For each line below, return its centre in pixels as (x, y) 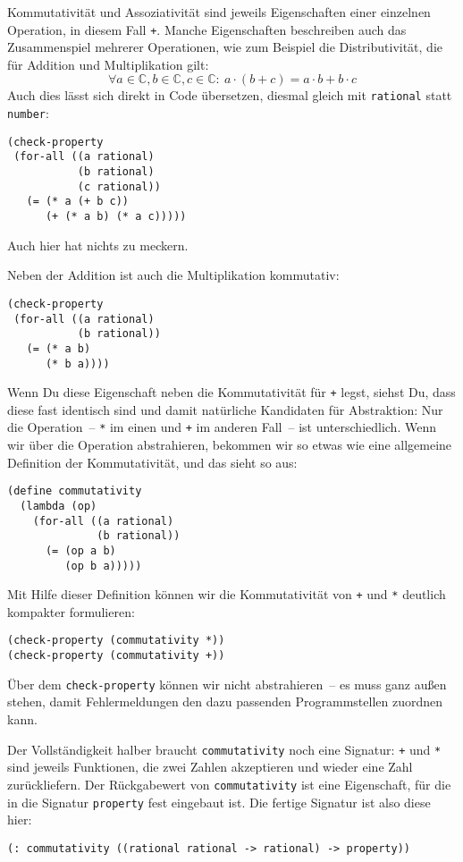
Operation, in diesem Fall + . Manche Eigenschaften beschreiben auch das (207, 29)
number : (28, 113)
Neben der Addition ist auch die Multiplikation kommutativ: (173, 275)
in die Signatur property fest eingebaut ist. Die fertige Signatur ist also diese (219, 802)
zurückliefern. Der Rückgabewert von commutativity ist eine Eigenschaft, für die (229, 784)
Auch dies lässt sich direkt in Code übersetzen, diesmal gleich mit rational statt (230, 95)
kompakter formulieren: (71, 611)
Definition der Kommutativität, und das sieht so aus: (152, 462)
